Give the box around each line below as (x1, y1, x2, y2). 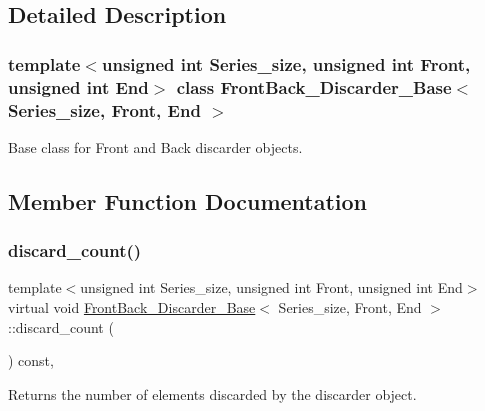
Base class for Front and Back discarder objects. (8, 136, 303, 157)
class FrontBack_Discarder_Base (176, 74, 452, 99)
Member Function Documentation (8, 185, 368, 216)
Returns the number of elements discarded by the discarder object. (8, 383, 417, 404)
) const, (8, 350, 54, 371)
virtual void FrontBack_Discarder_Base (8, 297, 256, 318)
